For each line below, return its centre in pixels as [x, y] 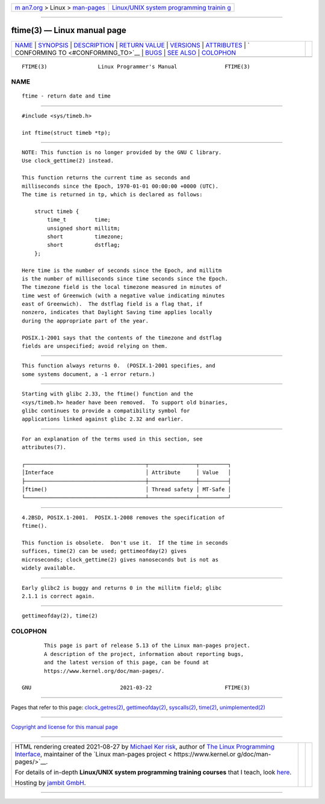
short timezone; [85, 237]
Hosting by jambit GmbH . [51, 783]
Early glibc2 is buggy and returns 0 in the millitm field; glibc [122, 588]
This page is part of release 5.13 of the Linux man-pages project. [147, 646]
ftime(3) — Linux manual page [69, 30]
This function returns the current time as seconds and [106, 178]
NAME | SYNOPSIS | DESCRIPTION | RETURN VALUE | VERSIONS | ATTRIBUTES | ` [132, 45]
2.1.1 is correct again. [58, 596]
